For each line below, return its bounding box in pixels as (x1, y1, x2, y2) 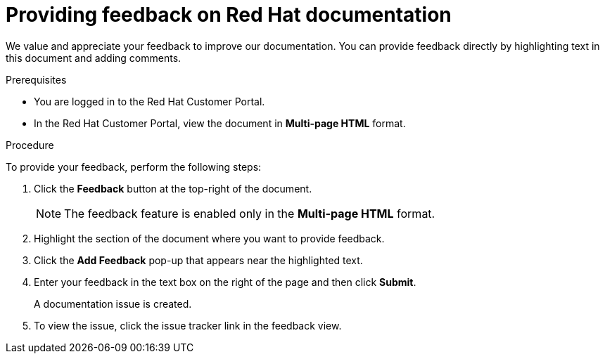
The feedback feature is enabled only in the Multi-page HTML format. (64, 206, 435, 221)
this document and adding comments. (6, 51, 181, 64)
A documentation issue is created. (34, 297, 192, 310)
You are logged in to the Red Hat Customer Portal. (34, 95, 265, 107)
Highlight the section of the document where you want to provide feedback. (34, 232, 385, 244)
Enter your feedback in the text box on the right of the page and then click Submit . (34, 275, 416, 288)
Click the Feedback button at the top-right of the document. (34, 182, 312, 195)
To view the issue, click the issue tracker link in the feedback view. (34, 319, 342, 332)
